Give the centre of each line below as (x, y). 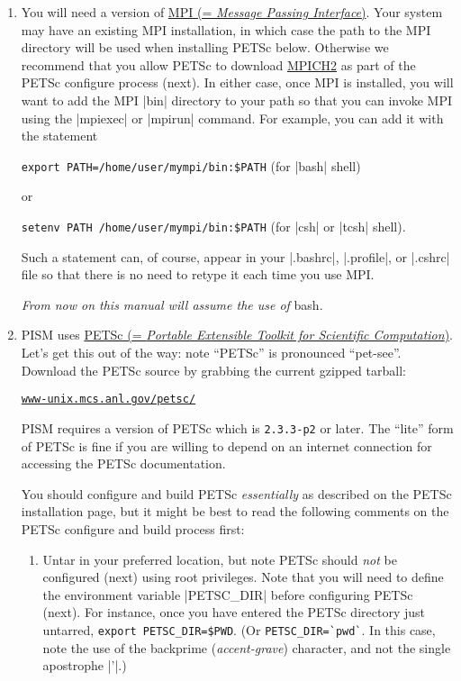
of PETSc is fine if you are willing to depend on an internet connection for (226, 445)
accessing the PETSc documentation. (123, 463)
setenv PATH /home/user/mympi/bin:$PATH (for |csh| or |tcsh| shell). (213, 226)
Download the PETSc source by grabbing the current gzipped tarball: (213, 370)
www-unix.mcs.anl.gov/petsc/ (108, 400)
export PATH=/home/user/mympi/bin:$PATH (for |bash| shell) (191, 165)
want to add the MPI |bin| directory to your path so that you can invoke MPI (236, 100)
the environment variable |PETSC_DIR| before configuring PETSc (228, 594)
